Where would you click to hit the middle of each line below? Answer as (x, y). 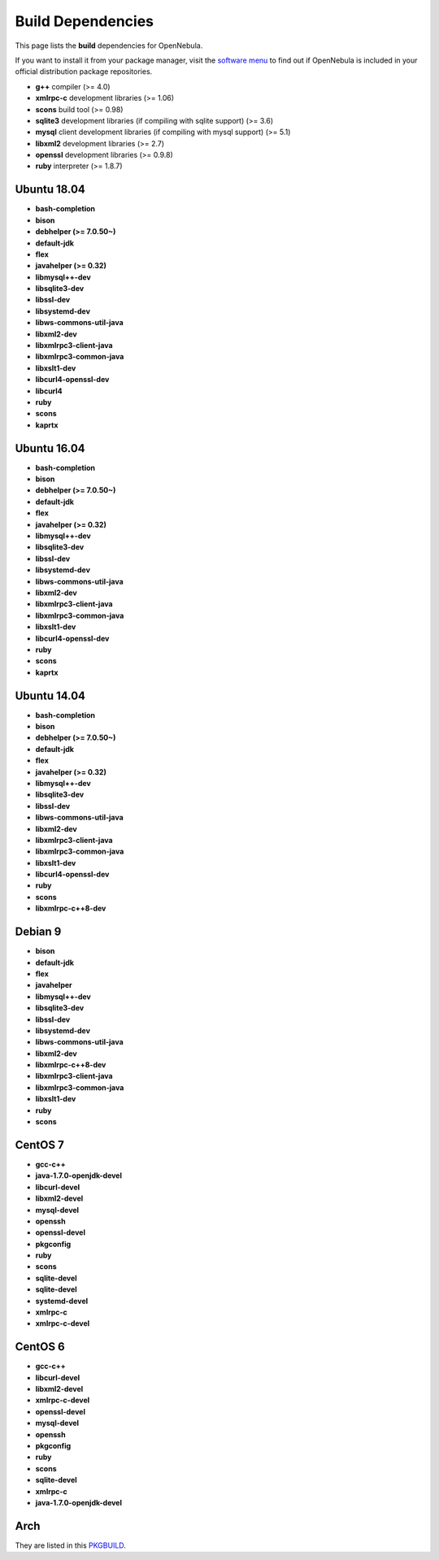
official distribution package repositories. (84, 72)
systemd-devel (62, 1301)
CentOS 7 (39, 1145)
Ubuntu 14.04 (50, 695)
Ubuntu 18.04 (50, 190)
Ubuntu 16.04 (50, 448)
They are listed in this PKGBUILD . (70, 1545)
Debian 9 (38, 932)
